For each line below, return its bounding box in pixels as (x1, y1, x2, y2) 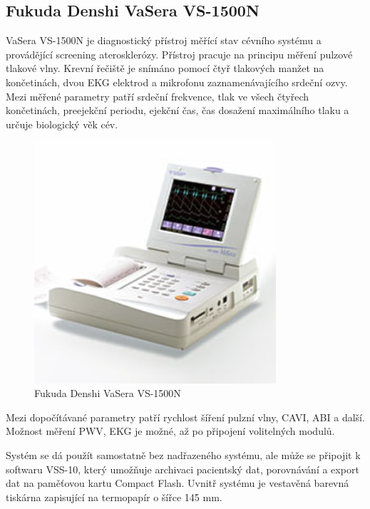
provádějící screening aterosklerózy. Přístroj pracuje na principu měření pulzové (6, 46, 353, 61)
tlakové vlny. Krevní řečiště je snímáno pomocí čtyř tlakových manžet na (6, 61, 324, 76)
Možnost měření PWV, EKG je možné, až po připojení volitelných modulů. (6, 423, 335, 438)
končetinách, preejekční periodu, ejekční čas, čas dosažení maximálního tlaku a (6, 103, 349, 118)
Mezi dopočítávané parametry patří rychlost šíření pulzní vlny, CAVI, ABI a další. (6, 409, 365, 424)
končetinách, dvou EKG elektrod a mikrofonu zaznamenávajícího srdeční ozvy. (6, 74, 348, 89)
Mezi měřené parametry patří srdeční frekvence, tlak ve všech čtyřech (6, 88, 309, 103)
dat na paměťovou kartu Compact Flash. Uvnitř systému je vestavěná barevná (6, 475, 349, 490)
